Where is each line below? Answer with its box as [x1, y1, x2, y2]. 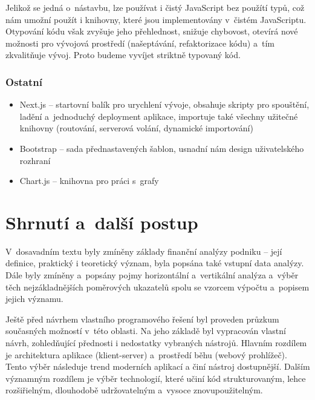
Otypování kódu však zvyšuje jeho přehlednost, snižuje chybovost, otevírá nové [5, 25, 298, 38]
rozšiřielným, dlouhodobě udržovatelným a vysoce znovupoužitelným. [5, 384, 263, 396]
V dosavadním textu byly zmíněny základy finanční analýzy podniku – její [5, 244, 282, 257]
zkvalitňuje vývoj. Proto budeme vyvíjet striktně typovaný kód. [5, 48, 241, 61]
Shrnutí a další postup [5, 209, 198, 234]
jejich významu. [5, 292, 63, 305]
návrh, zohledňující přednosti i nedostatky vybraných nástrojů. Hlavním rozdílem [5, 336, 307, 349]
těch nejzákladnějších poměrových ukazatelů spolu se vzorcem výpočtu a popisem [5, 280, 310, 293]
